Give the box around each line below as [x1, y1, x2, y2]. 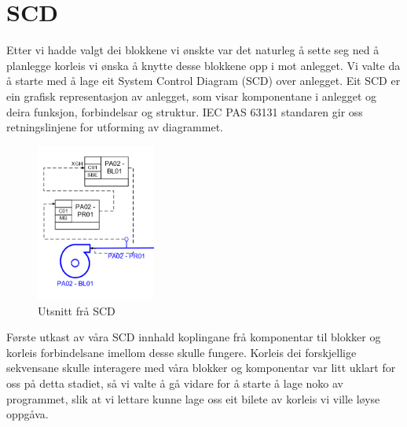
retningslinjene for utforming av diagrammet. [6, 119, 223, 135]
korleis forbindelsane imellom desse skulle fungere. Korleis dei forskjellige [6, 344, 357, 360]
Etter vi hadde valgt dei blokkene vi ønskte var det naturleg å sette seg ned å [6, 42, 379, 58]
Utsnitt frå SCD [38, 302, 115, 318]
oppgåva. [6, 406, 49, 422]
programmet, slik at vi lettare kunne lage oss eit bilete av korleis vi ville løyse [6, 390, 380, 407]
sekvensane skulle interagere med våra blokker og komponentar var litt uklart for [6, 359, 396, 376]
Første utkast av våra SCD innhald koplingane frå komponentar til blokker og [6, 329, 381, 345]
